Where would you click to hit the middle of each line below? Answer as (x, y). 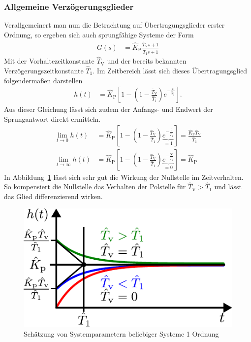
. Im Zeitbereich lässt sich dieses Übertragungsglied (170, 71)
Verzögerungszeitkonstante (44, 71)
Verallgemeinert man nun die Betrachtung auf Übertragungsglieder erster (114, 25)
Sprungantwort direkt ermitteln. (52, 119)
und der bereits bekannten (147, 61)
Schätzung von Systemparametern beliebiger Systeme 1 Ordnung (121, 333)
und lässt (228, 187)
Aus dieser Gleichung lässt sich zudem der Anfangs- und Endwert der (109, 109)
